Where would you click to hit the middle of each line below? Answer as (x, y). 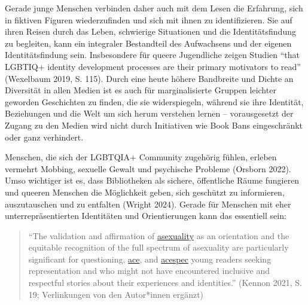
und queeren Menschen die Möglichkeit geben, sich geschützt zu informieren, (145, 192)
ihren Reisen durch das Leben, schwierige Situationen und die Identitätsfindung (150, 31)
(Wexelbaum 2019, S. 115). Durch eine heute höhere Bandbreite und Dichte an (149, 78)
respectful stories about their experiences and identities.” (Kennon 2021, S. (165, 283)
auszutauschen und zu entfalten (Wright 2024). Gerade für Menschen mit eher (148, 204)
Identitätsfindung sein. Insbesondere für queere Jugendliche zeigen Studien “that (152, 55)
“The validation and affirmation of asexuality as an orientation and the (159, 235)
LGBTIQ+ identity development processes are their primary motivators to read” (153, 66)
